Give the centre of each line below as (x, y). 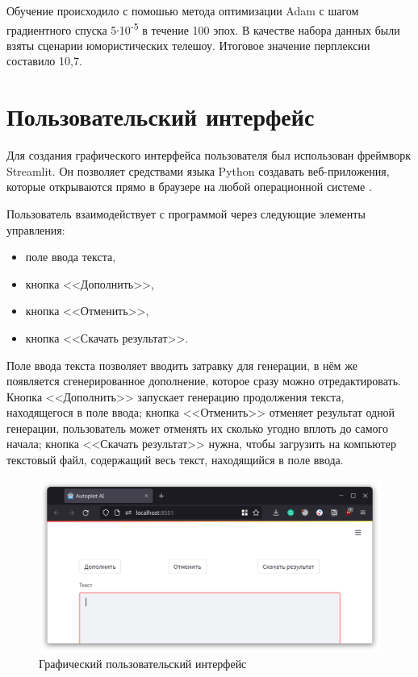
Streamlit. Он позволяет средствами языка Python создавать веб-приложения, (198, 170)
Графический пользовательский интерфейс (143, 664)
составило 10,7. (44, 61)
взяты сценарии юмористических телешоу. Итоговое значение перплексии (188, 45)
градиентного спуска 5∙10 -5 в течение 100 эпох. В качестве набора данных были (203, 28)
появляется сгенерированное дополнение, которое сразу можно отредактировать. (204, 381)
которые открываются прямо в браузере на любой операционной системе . (189, 187)
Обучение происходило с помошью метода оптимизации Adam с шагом (183, 10)
